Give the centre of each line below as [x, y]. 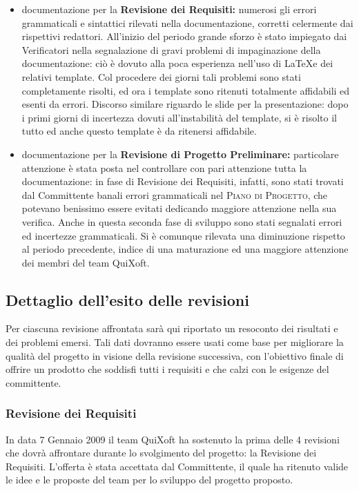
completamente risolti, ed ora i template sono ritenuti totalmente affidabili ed [186, 90]
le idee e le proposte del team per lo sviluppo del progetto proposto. [149, 480]
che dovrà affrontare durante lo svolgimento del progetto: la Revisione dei [161, 453]
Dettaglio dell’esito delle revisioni [127, 299]
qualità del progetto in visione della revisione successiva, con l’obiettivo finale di [175, 355]
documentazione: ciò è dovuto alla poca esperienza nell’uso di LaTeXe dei [177, 63]
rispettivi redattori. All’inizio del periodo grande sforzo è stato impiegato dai [184, 36]
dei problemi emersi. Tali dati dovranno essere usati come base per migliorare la [175, 342]
